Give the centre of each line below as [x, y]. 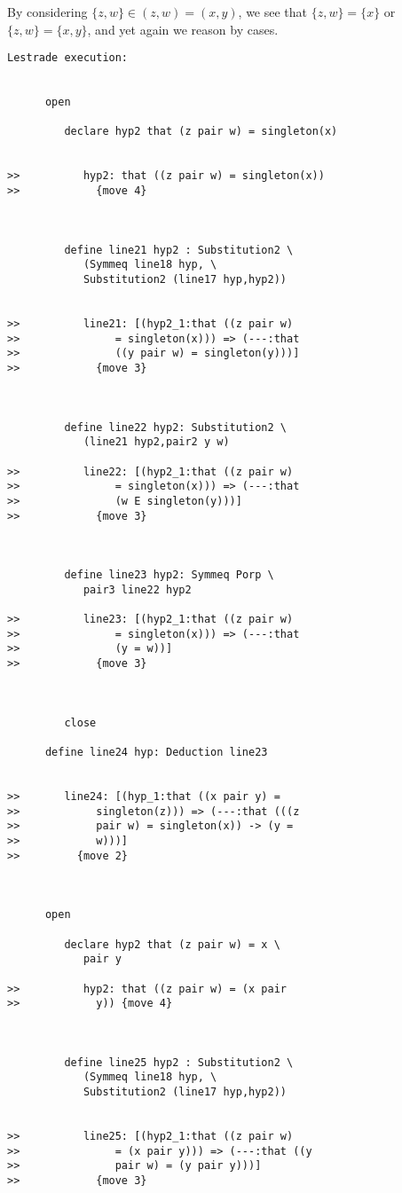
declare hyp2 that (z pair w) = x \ [172, 944]
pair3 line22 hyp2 [137, 589]
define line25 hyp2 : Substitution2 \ [179, 1062]
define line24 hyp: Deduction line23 [156, 753]
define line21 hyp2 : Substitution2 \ [179, 250]
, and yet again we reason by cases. [183, 29]
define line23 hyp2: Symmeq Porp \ [169, 575]
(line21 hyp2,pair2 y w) [156, 442]
